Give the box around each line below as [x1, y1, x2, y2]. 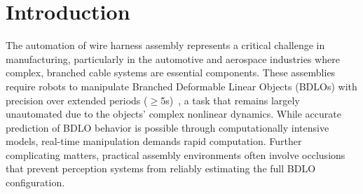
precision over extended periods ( [6, 92, 148, 107]
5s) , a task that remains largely [160, 92, 300, 107]
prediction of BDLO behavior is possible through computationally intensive [6, 120, 329, 134]
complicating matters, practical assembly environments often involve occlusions [6, 147, 345, 162]
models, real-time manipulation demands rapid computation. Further [6, 134, 302, 148]
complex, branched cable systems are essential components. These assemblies [6, 65, 336, 80]
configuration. [6, 175, 65, 190]
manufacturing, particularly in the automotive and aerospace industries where [6, 51, 340, 66]
